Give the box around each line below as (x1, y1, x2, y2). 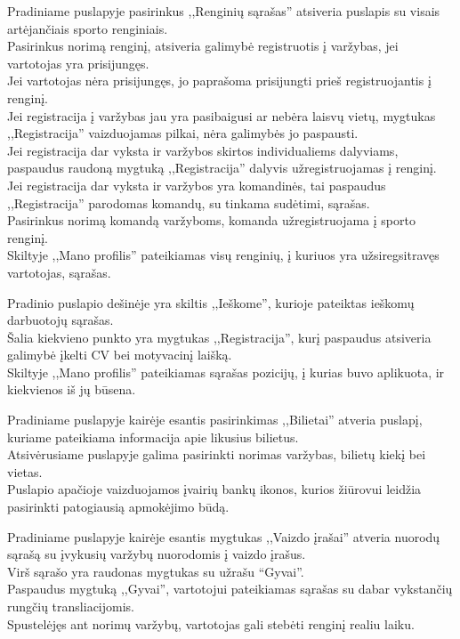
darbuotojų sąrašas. (7, 311, 114, 329)
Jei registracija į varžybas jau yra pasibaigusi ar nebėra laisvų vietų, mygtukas (7, 106, 436, 125)
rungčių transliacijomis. (7, 597, 134, 615)
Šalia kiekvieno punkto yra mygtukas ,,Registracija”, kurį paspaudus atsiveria (7, 328, 432, 346)
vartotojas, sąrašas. (7, 263, 111, 281)
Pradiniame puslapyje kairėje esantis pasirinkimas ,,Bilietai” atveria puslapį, (7, 410, 423, 429)
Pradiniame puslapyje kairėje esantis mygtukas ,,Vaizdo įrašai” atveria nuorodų (7, 527, 440, 546)
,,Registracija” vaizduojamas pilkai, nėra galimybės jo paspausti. (7, 124, 359, 142)
